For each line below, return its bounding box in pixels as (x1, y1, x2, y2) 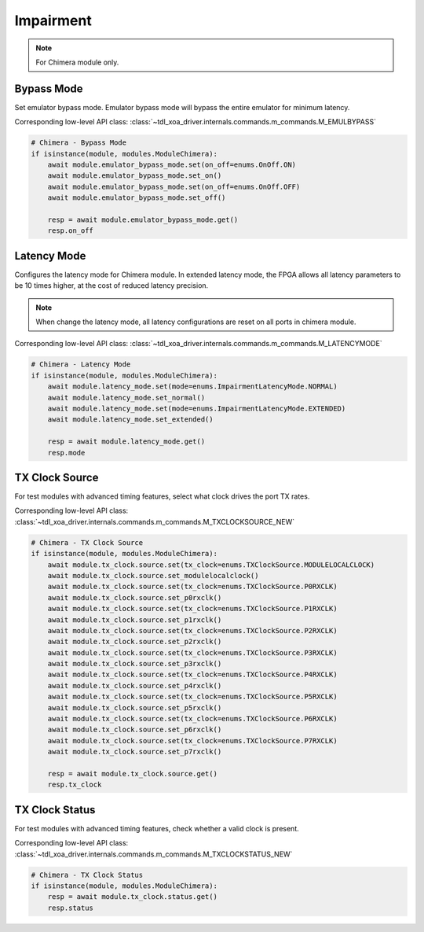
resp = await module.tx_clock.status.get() (47, 893, 217, 901)
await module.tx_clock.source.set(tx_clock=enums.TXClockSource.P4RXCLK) (47, 670, 338, 680)
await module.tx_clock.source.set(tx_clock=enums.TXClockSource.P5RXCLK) (47, 692, 338, 702)
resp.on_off (47, 227, 94, 235)
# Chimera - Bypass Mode (31, 138, 127, 147)
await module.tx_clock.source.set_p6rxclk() (47, 725, 222, 735)
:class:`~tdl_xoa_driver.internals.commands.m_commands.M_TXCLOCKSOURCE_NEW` (14, 517, 294, 526)
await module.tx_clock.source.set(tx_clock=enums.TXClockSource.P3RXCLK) (47, 648, 338, 657)
